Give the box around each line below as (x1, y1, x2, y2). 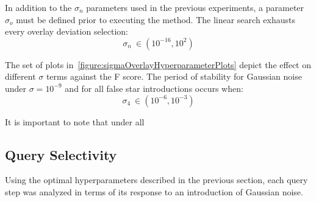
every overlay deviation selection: (5, 25, 128, 38)
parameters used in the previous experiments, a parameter (86, 1, 304, 13)
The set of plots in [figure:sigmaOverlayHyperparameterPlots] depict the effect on (5, 58, 311, 71)
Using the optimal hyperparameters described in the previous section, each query (5, 173, 308, 186)
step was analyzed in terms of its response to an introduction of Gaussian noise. (5, 185, 303, 198)
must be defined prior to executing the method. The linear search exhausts (16, 13, 295, 26)
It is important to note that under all (5, 115, 145, 128)
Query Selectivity (5, 145, 117, 164)
